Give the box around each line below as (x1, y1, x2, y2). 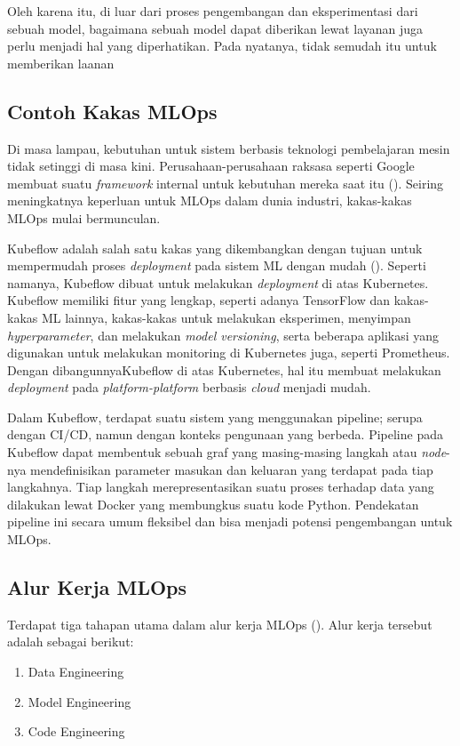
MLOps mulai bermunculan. (7, 208, 161, 227)
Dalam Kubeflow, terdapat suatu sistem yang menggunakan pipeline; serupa (7, 407, 423, 426)
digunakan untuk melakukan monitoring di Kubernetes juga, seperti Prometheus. (7, 343, 450, 362)
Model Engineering (28, 692, 131, 710)
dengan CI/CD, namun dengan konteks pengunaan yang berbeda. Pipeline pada (7, 425, 443, 444)
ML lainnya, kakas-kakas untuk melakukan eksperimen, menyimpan (41, 308, 411, 326)
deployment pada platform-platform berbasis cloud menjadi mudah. (7, 378, 371, 397)
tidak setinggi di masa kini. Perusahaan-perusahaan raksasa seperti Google (7, 156, 415, 175)
